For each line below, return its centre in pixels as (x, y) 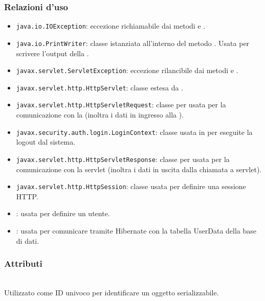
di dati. (28, 240)
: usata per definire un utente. (63, 213)
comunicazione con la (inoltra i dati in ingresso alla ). (100, 115)
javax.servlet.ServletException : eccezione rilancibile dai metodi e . (127, 70)
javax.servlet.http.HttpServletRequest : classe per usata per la (121, 105)
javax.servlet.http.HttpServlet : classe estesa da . (100, 87)
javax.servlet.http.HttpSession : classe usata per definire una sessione (131, 186)
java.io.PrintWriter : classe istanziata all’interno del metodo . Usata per (133, 43)
